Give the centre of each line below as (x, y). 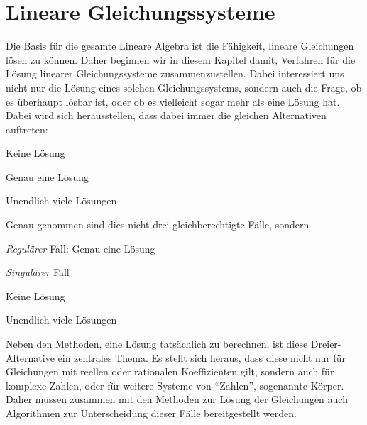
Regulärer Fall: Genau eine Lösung (81, 248)
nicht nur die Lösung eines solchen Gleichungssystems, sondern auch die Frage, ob (184, 87)
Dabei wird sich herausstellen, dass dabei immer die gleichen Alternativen (166, 115)
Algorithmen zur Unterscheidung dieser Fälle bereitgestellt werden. (151, 413)
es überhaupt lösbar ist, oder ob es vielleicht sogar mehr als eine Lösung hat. (173, 101)
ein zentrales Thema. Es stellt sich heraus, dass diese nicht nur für (202, 357)
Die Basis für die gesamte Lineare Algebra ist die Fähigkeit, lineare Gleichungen (180, 46)
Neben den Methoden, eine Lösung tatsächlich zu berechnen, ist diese (157, 344)
